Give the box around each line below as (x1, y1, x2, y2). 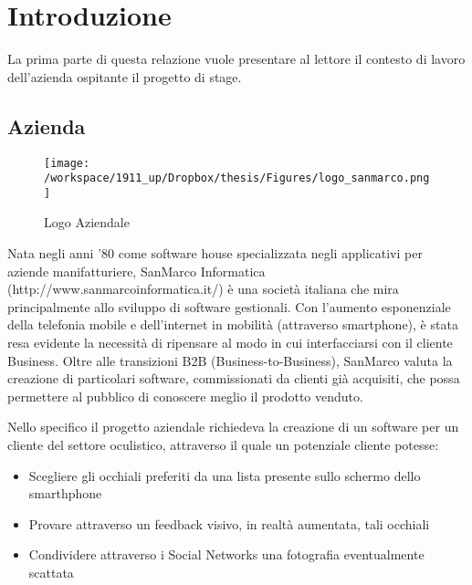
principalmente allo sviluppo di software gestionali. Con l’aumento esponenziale (7, 297, 451, 316)
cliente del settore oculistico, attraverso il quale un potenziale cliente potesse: (7, 435, 439, 454)
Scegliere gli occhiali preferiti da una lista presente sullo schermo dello (28, 465, 421, 485)
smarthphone (28, 484, 102, 503)
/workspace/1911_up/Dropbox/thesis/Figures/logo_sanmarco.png (44, 172, 430, 185)
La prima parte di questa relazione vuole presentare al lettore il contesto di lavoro (7, 49, 466, 68)
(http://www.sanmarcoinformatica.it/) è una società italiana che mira (7, 279, 399, 298)
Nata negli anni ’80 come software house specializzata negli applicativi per (7, 244, 423, 263)
